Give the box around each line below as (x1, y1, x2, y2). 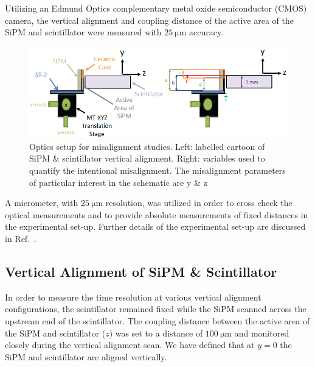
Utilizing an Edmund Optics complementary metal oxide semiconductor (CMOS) (5, 2, 307, 14)
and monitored (234, 326, 289, 339)
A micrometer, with (5, 196, 78, 209)
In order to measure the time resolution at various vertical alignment (5, 290, 261, 303)
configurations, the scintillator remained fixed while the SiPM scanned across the (5, 302, 306, 315)
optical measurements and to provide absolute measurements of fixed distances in (5, 208, 308, 221)
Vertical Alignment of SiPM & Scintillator (5, 262, 277, 280)
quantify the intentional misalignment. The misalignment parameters (29, 164, 286, 177)
